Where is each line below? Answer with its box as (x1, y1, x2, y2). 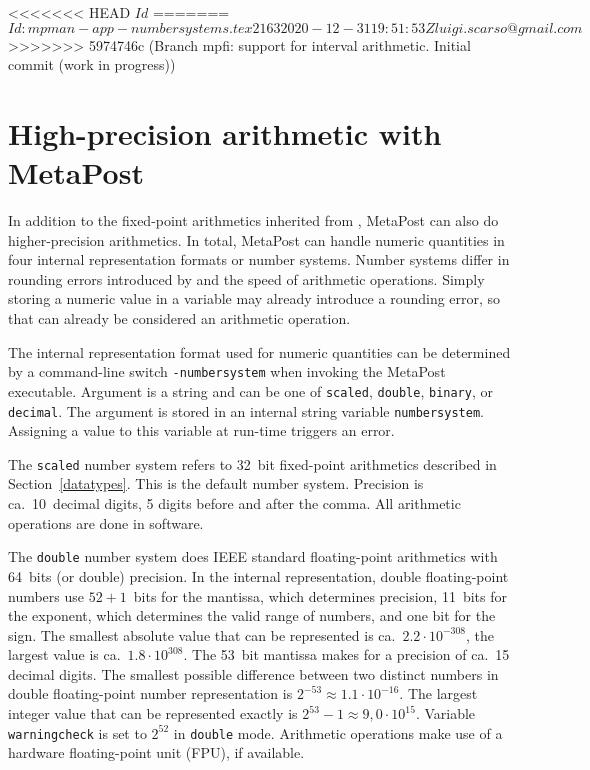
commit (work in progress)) (8, 54, 176, 75)
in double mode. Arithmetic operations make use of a (173, 722, 503, 743)
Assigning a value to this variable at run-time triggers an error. (8, 420, 395, 441)
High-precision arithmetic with (8, 112, 442, 153)
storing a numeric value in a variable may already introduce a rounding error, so (8, 288, 501, 309)
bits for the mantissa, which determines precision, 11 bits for (133, 585, 507, 606)
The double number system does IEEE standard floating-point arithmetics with (8, 546, 498, 567)
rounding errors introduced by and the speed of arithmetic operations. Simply (8, 268, 485, 289)
